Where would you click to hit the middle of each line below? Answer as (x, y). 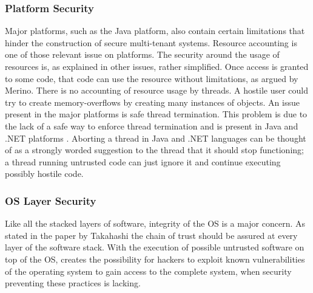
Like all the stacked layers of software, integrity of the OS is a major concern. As (155, 223)
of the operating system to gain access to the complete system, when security (148, 271)
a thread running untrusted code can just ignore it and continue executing (143, 161)
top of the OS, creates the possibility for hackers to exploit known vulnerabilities (155, 259)
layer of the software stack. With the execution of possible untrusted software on (155, 247)
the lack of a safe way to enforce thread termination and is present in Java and (152, 126)
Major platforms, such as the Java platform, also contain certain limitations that (155, 31)
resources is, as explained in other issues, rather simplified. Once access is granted (157, 66)
